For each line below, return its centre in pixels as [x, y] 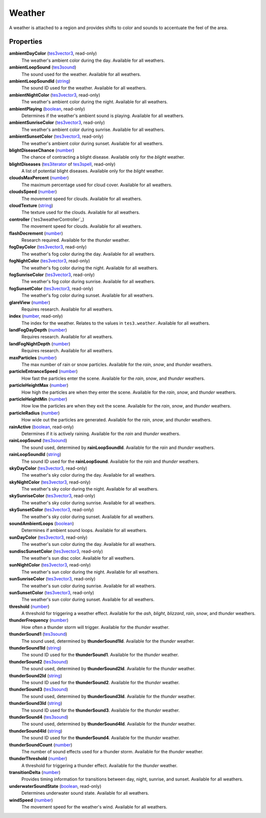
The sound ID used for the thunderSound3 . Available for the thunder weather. [100, 710]
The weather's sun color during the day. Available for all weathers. [89, 544]
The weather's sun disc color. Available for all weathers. [78, 558]
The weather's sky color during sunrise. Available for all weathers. [88, 503]
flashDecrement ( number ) [36, 233]
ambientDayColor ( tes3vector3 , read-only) [53, 53]
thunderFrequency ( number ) [39, 620]
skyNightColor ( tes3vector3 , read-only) [50, 482]
